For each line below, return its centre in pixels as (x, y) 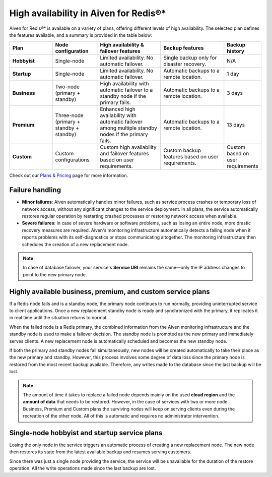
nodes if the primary (124, 135)
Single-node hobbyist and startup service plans (86, 433)
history (235, 51)
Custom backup (182, 150)
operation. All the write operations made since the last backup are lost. (83, 468)
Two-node (67, 87)
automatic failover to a (126, 90)
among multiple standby (128, 128)
